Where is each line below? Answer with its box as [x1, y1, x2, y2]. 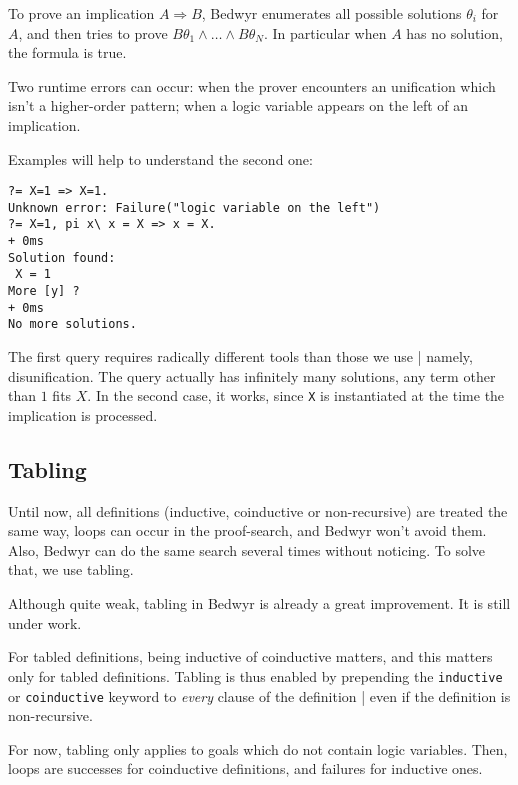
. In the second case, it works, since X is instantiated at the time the [87, 385, 505, 406]
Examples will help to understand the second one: [8, 148, 313, 169]
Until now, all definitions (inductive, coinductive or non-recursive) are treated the [8, 500, 508, 521]
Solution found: [8, 250, 116, 265]
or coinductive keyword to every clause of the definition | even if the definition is [8, 685, 511, 706]
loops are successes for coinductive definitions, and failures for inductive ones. [8, 758, 483, 779]
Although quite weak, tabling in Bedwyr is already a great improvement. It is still [8, 593, 511, 614]
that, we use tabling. [8, 559, 134, 580]
